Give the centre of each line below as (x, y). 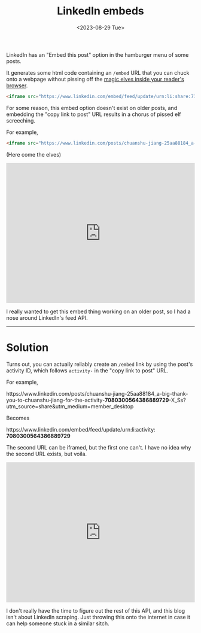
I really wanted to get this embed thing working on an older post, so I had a (98, 311)
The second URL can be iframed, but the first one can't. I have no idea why (99, 447)
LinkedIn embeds (100, 11)
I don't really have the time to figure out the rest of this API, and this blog (96, 610)
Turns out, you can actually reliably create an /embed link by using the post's (100, 364)
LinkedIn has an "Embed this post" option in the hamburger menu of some (98, 54)
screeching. (21, 120)
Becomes (18, 418)
